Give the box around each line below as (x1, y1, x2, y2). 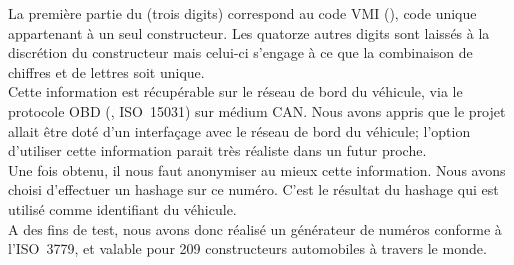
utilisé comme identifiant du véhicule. (8, 198, 237, 219)
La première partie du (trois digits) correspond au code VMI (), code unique (8, 3, 477, 23)
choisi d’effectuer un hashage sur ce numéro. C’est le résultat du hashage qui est (8, 179, 499, 200)
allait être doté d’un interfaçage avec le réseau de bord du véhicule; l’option (8, 120, 471, 141)
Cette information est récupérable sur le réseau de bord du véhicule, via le (8, 81, 463, 102)
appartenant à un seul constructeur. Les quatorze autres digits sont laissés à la (8, 22, 490, 43)
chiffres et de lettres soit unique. (8, 61, 205, 82)
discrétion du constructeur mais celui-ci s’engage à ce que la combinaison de (8, 42, 473, 63)
